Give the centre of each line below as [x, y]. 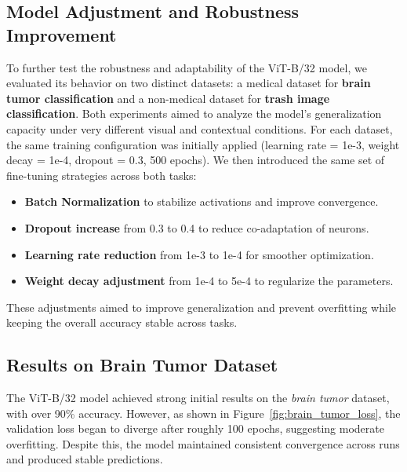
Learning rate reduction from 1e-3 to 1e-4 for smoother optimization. [199, 254]
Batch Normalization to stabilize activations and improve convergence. [202, 201]
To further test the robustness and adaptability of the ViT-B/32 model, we [187, 67]
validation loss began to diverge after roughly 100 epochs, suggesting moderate [195, 428]
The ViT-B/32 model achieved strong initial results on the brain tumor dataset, [198, 398]
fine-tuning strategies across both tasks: [102, 175]
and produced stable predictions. [85, 459]
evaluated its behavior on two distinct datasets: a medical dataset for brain [189, 83]
